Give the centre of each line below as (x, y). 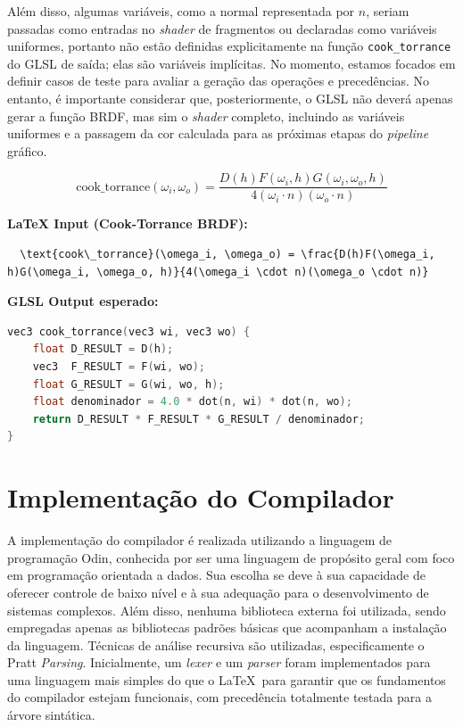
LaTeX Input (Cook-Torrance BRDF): (128, 223)
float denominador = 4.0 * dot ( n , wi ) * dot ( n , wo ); (192, 402)
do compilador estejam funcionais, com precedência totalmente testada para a (219, 697)
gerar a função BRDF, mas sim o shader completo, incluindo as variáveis (206, 116)
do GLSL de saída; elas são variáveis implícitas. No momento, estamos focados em (231, 63)
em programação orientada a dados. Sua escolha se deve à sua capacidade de (216, 575)
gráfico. (27, 150)
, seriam (388, 11)
